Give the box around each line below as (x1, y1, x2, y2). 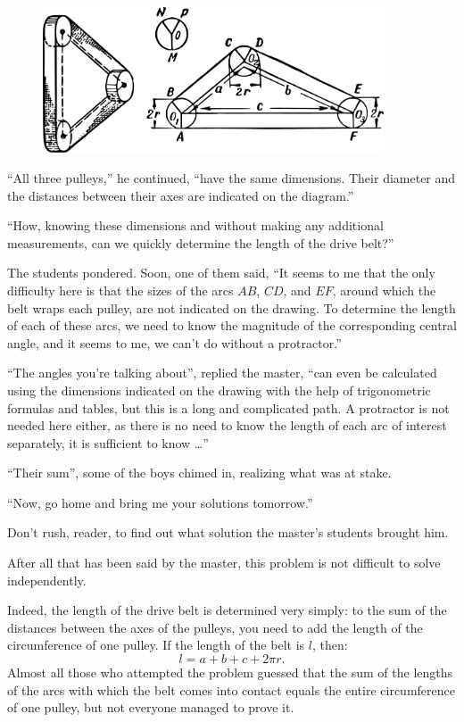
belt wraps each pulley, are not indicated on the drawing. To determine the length (7, 298, 456, 317)
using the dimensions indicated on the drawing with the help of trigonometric (7, 380, 431, 399)
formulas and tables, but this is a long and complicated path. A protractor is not (7, 398, 450, 417)
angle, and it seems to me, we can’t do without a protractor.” (7, 333, 342, 352)
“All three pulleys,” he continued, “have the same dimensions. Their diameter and (7, 168, 456, 187)
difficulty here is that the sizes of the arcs (7, 280, 234, 299)
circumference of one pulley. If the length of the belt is (7, 635, 305, 654)
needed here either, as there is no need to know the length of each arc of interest (7, 416, 447, 435)
